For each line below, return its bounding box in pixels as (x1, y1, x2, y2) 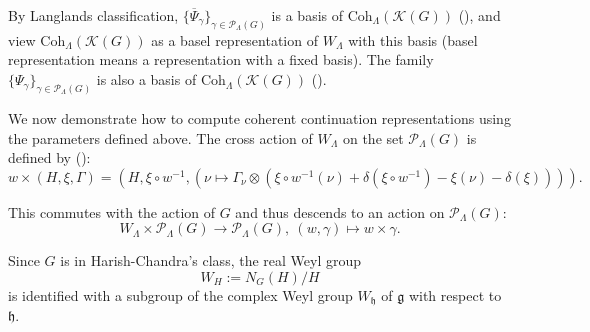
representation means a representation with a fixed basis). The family (8, 49, 434, 70)
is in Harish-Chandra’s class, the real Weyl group (60, 250, 362, 271)
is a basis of (271, 5, 344, 25)
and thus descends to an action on (235, 201, 445, 222)
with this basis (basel (348, 29, 478, 50)
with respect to (408, 284, 502, 305)
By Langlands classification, (8, 5, 179, 25)
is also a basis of (96, 69, 197, 90)
